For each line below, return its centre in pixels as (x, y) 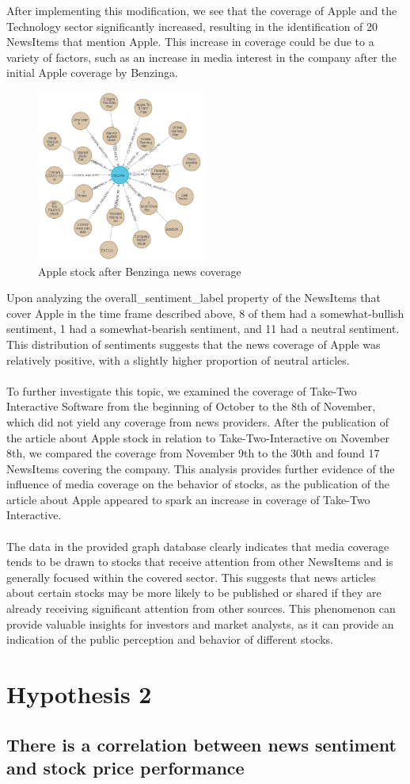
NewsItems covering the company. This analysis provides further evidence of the (201, 468)
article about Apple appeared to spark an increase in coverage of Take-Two (188, 499)
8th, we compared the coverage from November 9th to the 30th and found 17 (193, 453)
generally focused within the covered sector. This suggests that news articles (191, 577)
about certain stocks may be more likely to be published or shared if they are (194, 593)
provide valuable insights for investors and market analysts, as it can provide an (200, 623)
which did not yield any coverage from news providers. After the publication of (197, 421)
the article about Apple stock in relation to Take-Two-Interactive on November (198, 437)
